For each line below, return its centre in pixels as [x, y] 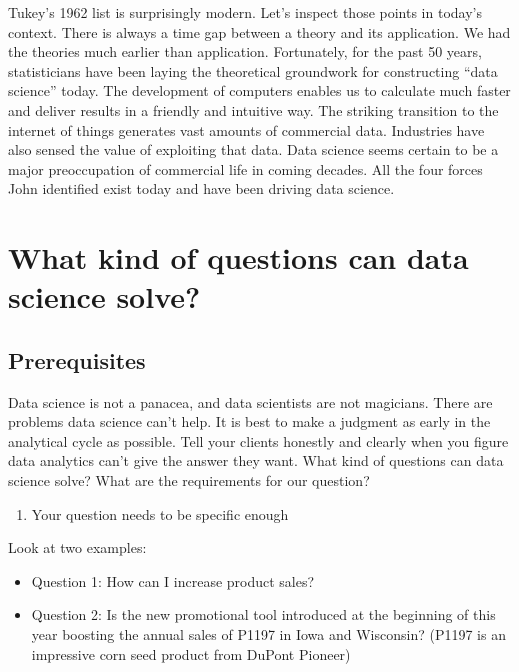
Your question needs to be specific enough [160, 513]
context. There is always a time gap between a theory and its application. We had [259, 31]
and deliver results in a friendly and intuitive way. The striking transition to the [253, 109]
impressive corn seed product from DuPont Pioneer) [191, 653]
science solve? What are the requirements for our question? [189, 480]
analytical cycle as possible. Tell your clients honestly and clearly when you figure [258, 440]
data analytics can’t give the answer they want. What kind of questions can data [256, 460]
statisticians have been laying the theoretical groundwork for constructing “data [253, 70]
